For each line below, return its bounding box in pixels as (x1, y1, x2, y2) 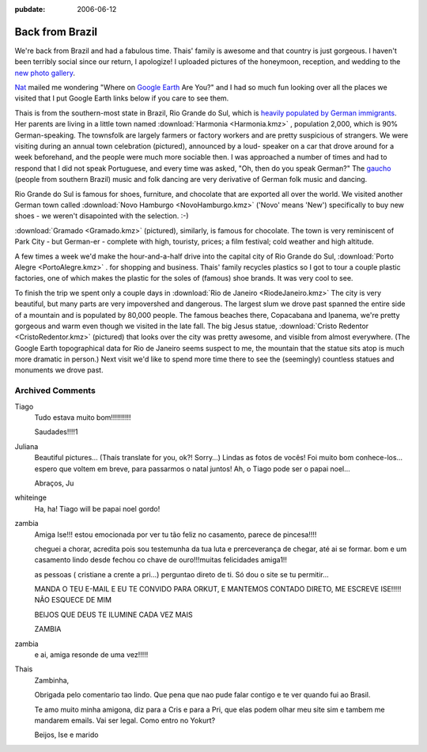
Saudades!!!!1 (34, 427, 78, 436)
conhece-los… (355, 453, 403, 463)
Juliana (14, 441, 39, 451)
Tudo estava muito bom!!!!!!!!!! (34, 412, 131, 422)
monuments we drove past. (14, 365, 104, 375)
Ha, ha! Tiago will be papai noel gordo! (34, 504, 161, 513)
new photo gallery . (14, 68, 75, 77)
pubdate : (14, 5, 46, 13)
